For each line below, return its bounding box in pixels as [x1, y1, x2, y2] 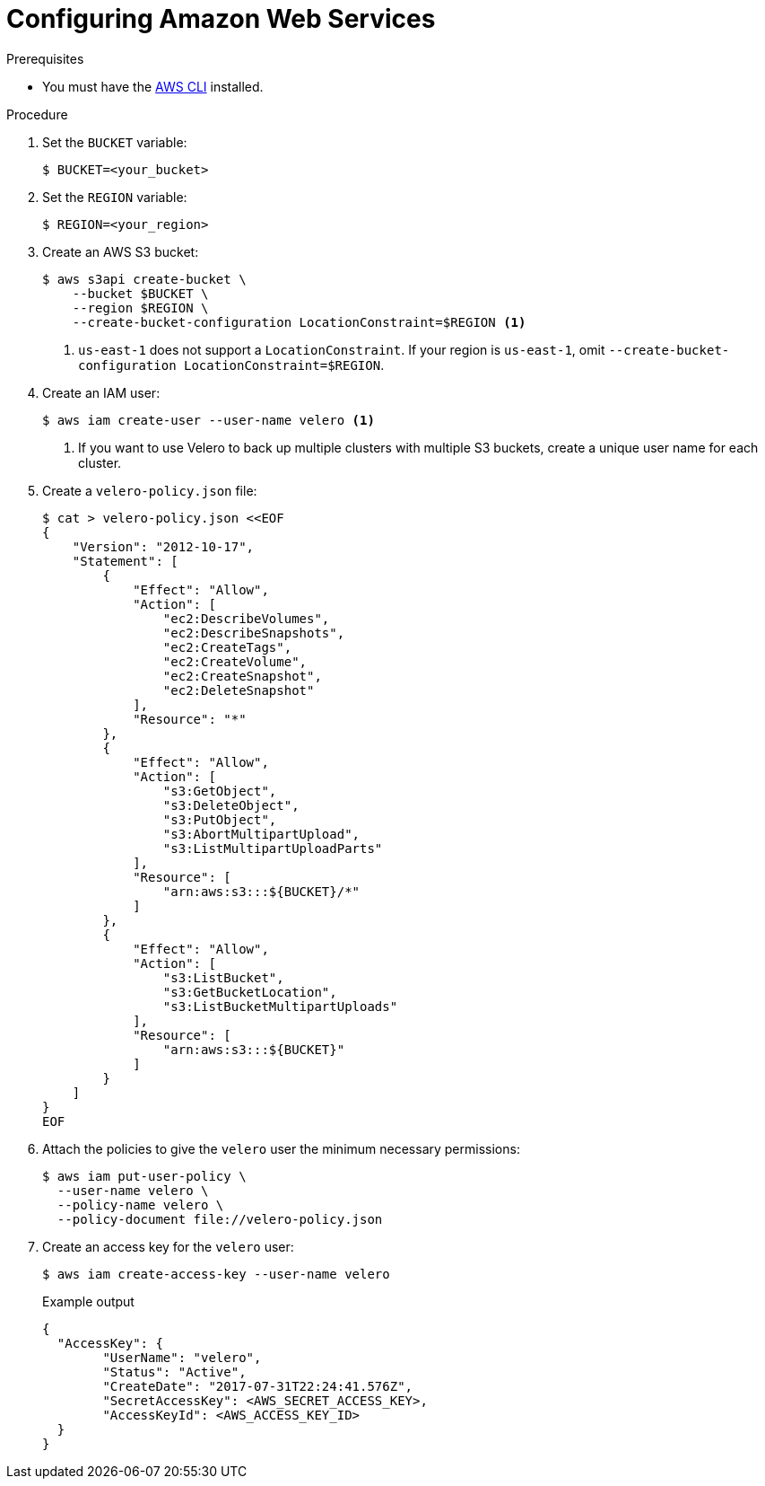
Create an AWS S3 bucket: [42, 243, 199, 259]
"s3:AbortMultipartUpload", [162, 826, 361, 841]
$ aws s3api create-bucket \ [42, 271, 247, 286]
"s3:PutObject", [162, 812, 277, 827]
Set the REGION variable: [42, 189, 187, 205]
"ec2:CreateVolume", [162, 654, 308, 669]
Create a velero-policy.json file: [42, 482, 257, 498]
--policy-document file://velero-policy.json [57, 1211, 383, 1227]
